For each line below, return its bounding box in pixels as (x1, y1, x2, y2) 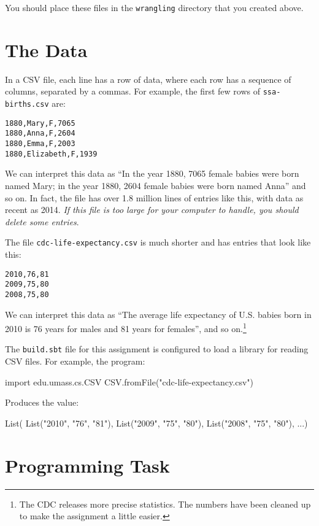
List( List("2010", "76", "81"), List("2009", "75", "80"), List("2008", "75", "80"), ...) (5, 416, 308, 429)
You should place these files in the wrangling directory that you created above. (5, 1, 304, 14)
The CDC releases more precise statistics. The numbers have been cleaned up (19, 497, 311, 510)
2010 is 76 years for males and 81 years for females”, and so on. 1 (5, 320, 247, 335)
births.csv (5, 100, 49, 109)
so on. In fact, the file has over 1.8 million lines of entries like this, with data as (5, 191, 304, 204)
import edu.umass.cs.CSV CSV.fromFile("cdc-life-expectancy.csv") (5, 375, 254, 388)
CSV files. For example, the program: (5, 355, 145, 367)
